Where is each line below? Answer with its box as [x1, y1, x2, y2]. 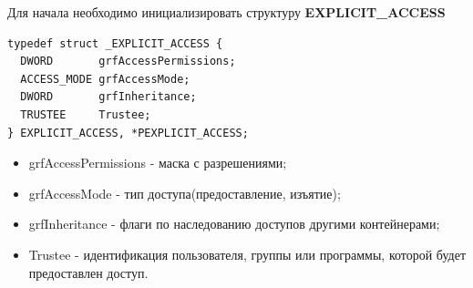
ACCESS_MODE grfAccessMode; [20, 72, 190, 86]
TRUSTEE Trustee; [20, 108, 151, 121]
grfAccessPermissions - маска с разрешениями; [28, 153, 287, 172]
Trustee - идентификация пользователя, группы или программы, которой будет [28, 244, 467, 263]
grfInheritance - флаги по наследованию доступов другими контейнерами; [28, 214, 440, 233]
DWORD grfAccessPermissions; [20, 55, 236, 68]
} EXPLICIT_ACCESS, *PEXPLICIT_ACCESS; [7, 126, 249, 139]
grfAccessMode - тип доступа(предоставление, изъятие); [28, 183, 341, 202]
